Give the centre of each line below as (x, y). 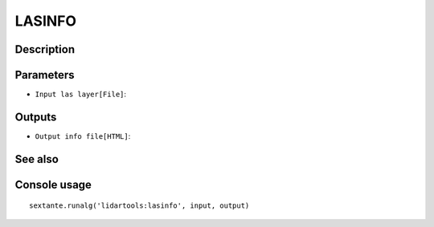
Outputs (36, 117)
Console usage (53, 184)
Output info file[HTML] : (83, 136)
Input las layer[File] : (81, 94)
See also (37, 159)
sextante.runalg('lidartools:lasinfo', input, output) (139, 206)
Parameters (45, 75)
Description (45, 49)
